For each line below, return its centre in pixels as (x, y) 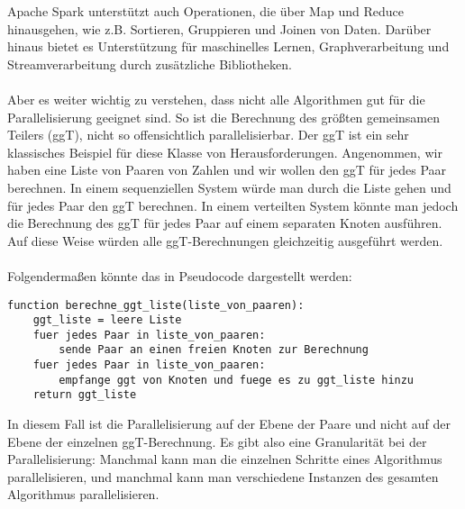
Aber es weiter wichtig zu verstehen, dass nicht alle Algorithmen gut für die (216, 99)
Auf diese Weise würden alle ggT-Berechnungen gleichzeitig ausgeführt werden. (225, 240)
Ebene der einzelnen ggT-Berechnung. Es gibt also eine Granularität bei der (217, 441)
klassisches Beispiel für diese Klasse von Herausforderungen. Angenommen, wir (225, 152)
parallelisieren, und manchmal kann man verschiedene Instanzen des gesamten (223, 476)
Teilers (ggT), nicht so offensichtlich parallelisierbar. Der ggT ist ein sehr (208, 135)
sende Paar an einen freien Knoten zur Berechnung (214, 350)
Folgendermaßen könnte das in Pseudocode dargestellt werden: (180, 275)
